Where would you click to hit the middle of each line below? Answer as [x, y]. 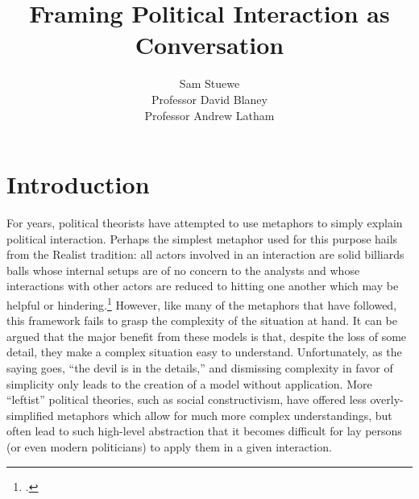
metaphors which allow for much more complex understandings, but [225, 415]
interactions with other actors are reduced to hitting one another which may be [203, 286]
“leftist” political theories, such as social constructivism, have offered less [187, 399]
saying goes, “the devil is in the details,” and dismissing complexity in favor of [200, 368]
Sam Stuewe [209, 83]
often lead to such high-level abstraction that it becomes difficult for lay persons [204, 431]
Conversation [209, 45]
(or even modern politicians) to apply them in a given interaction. [169, 447]
